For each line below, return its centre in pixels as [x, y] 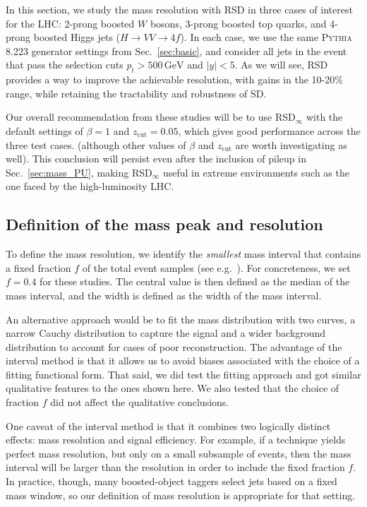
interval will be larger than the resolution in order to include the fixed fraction [175, 467]
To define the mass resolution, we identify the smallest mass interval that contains [183, 254]
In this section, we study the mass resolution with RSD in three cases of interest [179, 9]
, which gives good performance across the [269, 130]
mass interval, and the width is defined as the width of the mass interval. [164, 295]
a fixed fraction [38, 267]
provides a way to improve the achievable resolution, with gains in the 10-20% [174, 79]
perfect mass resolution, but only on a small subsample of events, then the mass [179, 453]
